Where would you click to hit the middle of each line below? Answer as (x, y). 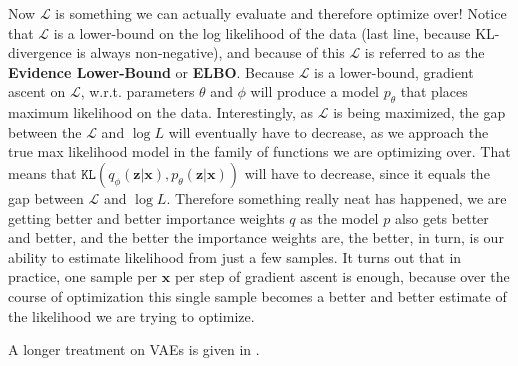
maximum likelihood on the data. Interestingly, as (161, 112)
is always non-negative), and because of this (210, 52)
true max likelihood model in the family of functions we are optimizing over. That (259, 151)
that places (434, 91)
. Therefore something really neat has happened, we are (336, 197)
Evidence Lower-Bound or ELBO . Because (151, 71)
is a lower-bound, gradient (394, 71)
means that (42, 172)
